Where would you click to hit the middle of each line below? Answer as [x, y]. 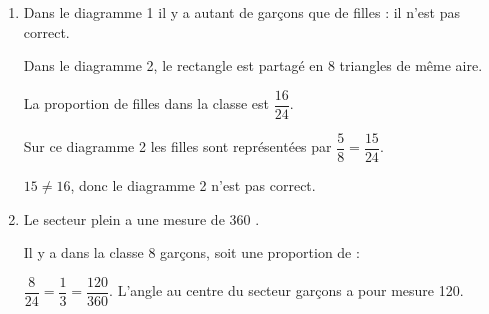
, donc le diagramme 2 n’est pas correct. [193, 184]
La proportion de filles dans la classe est [146, 103]
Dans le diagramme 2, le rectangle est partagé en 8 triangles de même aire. [253, 65]
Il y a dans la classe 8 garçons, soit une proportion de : [191, 252]
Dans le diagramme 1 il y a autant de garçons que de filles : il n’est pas [241, 12]
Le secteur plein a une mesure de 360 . [141, 218]
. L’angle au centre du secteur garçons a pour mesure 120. [286, 290]
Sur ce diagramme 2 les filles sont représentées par [177, 146]
